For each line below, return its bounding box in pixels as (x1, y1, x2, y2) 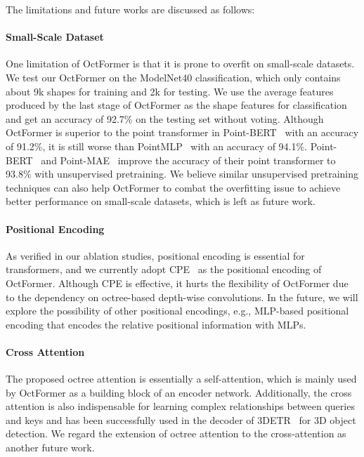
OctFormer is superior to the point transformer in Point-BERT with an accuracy (6, 125, 359, 140)
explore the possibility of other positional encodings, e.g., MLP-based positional (6, 303, 349, 318)
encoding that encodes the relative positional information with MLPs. (6, 317, 306, 331)
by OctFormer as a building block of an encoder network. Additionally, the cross (6, 385, 352, 399)
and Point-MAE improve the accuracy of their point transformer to (41, 152, 336, 167)
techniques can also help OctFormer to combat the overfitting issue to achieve (6, 180, 341, 194)
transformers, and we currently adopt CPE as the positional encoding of (6, 262, 322, 277)
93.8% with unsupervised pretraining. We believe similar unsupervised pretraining (6, 166, 359, 181)
